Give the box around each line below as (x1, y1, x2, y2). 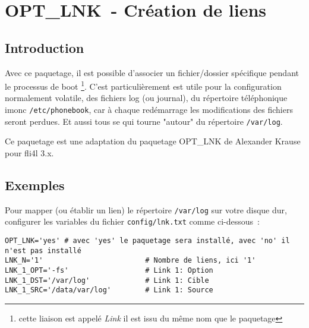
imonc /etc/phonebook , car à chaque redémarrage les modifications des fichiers (5, 103, 293, 116)
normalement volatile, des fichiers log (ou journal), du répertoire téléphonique (5, 92, 288, 104)
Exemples (5, 175, 65, 194)
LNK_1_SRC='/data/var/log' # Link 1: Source (5, 286, 213, 295)
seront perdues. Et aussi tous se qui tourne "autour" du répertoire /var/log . (5, 115, 283, 127)
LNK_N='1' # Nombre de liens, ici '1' (5, 256, 256, 265)
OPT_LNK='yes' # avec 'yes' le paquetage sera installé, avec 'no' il (5, 236, 290, 245)
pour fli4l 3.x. (5, 146, 54, 159)
